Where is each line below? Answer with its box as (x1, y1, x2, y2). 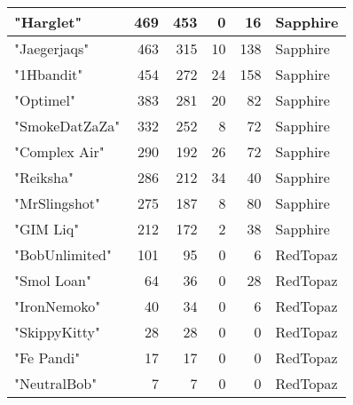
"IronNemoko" (14, 296, 101, 316)
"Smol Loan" (14, 270, 91, 290)
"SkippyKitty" (14, 322, 100, 342)
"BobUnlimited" (14, 244, 112, 265)
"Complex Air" (14, 141, 105, 162)
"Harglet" (14, 12, 82, 32)
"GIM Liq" (14, 218, 80, 239)
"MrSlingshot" (14, 193, 101, 213)
